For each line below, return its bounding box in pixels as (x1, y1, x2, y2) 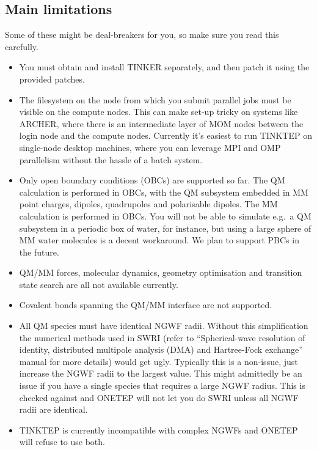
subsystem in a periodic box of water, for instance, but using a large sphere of (19, 221, 312, 234)
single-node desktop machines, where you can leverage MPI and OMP (19, 141, 281, 153)
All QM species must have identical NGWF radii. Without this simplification (19, 319, 308, 332)
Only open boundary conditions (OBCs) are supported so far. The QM (19, 174, 285, 186)
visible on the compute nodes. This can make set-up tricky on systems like (19, 105, 298, 118)
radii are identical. (19, 403, 88, 416)
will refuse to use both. (19, 435, 105, 448)
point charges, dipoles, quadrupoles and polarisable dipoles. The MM (19, 197, 278, 210)
